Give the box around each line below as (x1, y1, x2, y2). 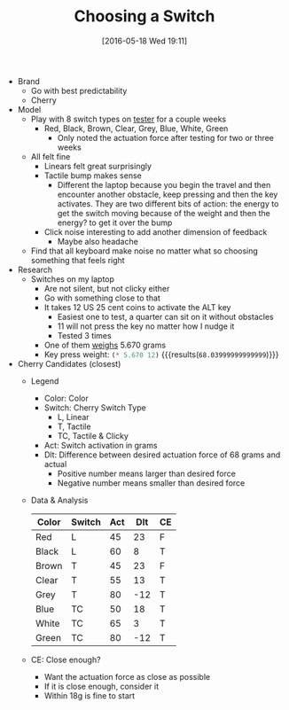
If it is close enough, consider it (43, 681, 160, 691)
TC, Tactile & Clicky (57, 430, 129, 441)
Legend (30, 375, 59, 386)
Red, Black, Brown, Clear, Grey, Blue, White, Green (43, 122, 229, 134)
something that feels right (30, 254, 126, 265)
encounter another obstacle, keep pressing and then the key (57, 189, 278, 199)
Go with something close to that (43, 293, 161, 303)
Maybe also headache (57, 236, 139, 246)
